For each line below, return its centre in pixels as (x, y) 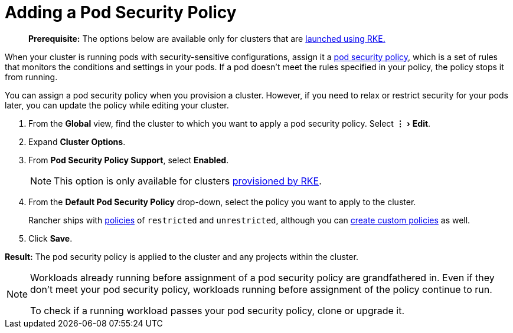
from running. (31, 77)
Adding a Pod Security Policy (121, 12)
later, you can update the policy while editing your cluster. (117, 105)
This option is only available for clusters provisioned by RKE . (188, 181)
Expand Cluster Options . (77, 141)
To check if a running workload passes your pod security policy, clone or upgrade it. (218, 310)
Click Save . (50, 238)
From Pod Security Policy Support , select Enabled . (129, 160)
